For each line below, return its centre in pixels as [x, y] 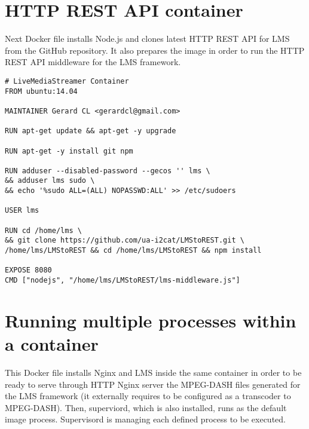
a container [52, 344]
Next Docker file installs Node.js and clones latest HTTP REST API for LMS [147, 39]
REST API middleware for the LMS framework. [93, 62]
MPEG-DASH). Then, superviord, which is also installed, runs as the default [146, 407]
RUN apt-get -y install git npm [69, 151]
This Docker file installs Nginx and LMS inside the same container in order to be [153, 372]
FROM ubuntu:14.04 [41, 91]
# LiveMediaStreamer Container [67, 81]
